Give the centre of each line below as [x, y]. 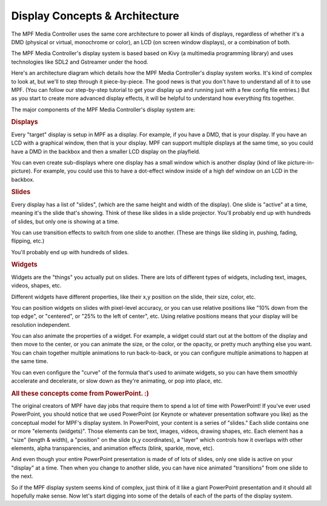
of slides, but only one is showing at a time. [65, 222]
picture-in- [301, 162]
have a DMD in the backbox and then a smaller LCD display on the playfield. [106, 151]
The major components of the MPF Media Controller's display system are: [103, 110]
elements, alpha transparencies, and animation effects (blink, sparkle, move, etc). [113, 448]
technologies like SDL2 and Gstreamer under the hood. [80, 62]
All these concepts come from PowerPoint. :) [80, 393]
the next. [22, 476]
